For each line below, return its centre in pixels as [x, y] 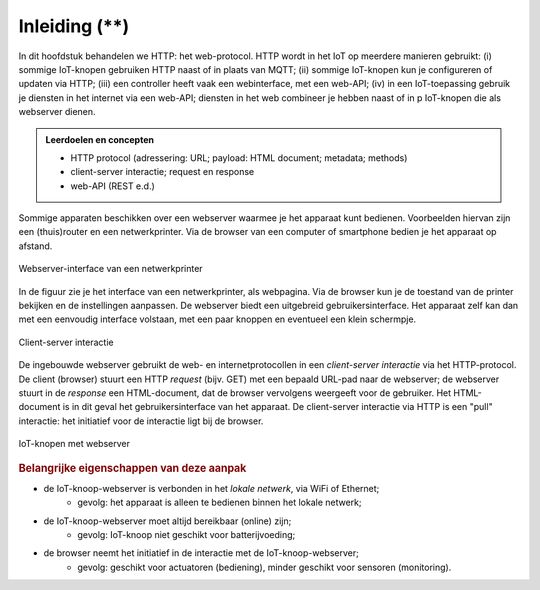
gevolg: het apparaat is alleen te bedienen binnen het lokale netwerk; [219, 502]
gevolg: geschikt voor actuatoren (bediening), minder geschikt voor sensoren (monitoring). [264, 567]
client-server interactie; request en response [162, 172]
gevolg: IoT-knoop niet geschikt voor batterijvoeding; [186, 534]
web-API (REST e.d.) [112, 186]
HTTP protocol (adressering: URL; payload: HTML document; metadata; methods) [239, 157]
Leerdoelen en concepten [100, 139]
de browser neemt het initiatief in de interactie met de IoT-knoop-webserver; [201, 553]
